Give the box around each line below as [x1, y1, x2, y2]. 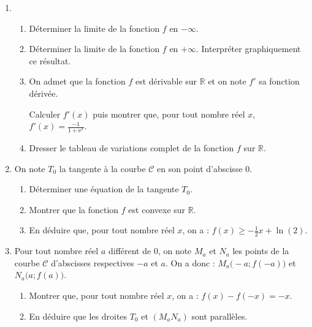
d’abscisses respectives [51, 256, 134, 269]
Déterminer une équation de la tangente [29, 182, 179, 195]
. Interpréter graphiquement [196, 42, 301, 55]
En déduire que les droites [29, 309, 127, 322]
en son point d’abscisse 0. [157, 162, 253, 175]
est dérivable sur [135, 75, 197, 88]
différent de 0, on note [108, 244, 192, 257]
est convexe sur [128, 203, 186, 216]
